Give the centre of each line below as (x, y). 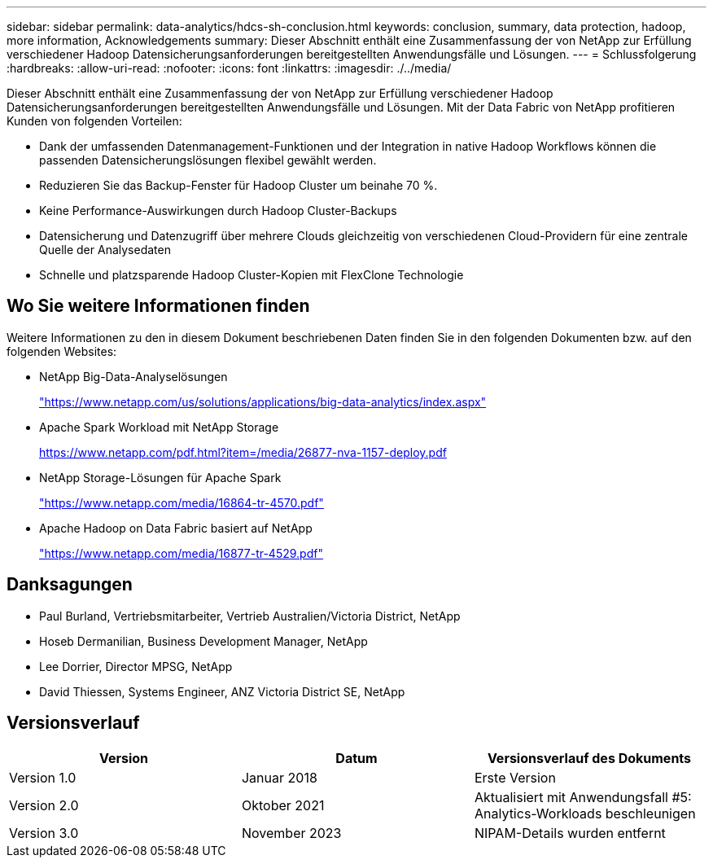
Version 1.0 (43, 777)
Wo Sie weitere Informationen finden (158, 306)
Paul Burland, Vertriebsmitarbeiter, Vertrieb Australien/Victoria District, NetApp (250, 616)
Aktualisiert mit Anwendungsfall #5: (583, 797)
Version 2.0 (44, 805)
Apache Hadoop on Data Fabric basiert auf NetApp (176, 528)
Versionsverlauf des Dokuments (589, 758)
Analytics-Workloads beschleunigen (585, 813)
